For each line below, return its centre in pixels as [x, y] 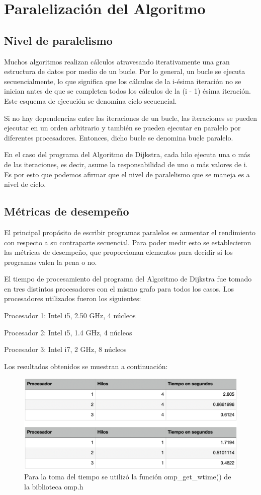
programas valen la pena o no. [51, 262]
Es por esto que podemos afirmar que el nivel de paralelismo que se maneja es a [127, 174]
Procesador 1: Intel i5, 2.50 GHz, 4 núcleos [70, 315]
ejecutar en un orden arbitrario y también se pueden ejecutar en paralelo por [122, 128]
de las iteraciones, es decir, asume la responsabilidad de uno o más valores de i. [126, 164]
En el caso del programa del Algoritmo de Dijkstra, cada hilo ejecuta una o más [127, 154]
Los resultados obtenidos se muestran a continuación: [86, 366]
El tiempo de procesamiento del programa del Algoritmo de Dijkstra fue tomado [128, 279]
